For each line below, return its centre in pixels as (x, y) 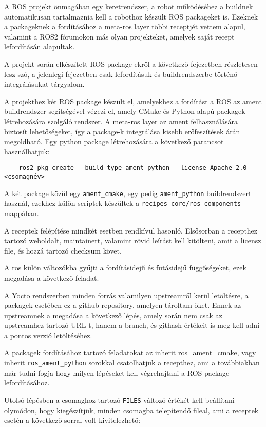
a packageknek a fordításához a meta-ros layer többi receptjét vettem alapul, (125, 26)
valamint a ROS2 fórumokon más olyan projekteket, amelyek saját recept (119, 36)
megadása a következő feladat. (52, 277)
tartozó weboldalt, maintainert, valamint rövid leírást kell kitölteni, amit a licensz (133, 240)
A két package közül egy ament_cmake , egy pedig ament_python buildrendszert (128, 193)
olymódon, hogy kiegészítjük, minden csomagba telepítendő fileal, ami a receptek (131, 410)
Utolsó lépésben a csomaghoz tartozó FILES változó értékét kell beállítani (119, 400)
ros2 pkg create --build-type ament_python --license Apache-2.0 (133, 168)
